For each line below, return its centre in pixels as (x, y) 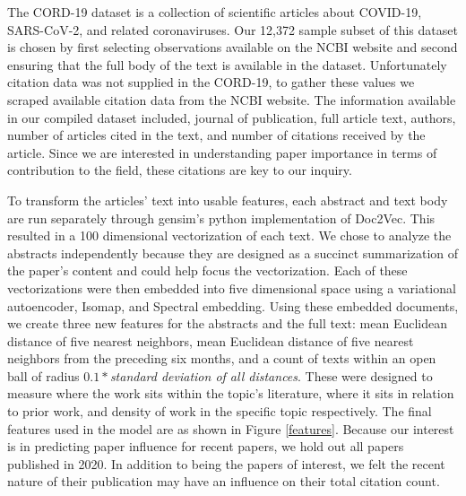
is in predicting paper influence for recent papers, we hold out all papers (206, 446)
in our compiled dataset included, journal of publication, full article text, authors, (232, 117)
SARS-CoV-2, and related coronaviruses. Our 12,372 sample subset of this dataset (233, 29)
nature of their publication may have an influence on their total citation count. (224, 481)
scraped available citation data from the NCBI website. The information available (232, 99)
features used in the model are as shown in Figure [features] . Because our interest (231, 428)
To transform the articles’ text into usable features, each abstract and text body (228, 200)
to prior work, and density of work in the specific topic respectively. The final (220, 411)
